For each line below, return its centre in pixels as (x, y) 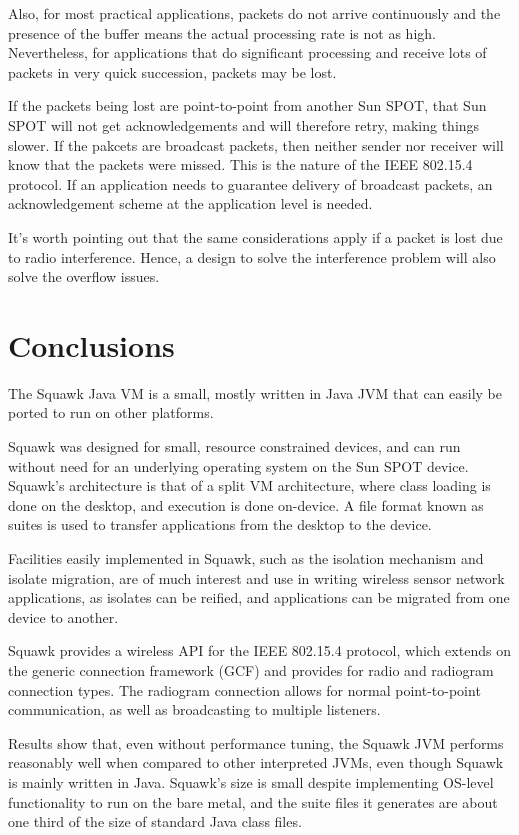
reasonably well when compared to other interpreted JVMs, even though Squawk (256, 762)
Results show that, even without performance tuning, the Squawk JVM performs (256, 742)
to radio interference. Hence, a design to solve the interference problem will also (252, 256)
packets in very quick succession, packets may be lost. (172, 71)
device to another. (63, 616)
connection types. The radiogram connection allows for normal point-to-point (244, 689)
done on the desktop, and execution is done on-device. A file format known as (246, 504)
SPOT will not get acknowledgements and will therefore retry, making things (244, 124)
